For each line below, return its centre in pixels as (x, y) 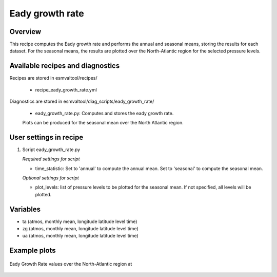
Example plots (33, 251)
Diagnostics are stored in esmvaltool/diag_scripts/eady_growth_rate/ (82, 101)
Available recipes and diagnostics (65, 66)
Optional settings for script (51, 178)
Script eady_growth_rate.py (51, 150)
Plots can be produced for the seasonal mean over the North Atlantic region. (103, 122)
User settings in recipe (46, 137)
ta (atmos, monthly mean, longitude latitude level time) (80, 221)
